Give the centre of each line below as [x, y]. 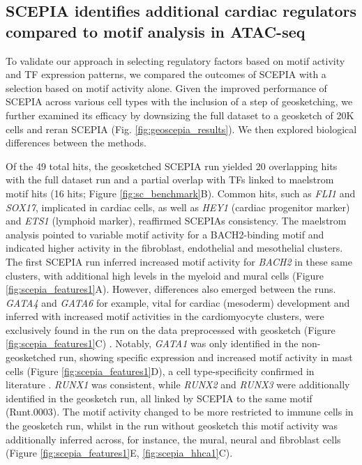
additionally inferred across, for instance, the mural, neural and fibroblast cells [173, 439]
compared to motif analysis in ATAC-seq [156, 31]
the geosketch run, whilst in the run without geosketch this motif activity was [172, 426]
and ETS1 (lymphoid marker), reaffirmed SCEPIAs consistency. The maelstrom [176, 221]
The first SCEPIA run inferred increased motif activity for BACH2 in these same [179, 261]
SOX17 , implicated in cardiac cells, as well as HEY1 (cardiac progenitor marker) [178, 207]
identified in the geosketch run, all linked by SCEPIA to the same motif [159, 398]
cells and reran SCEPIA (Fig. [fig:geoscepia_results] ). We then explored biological [181, 129]
